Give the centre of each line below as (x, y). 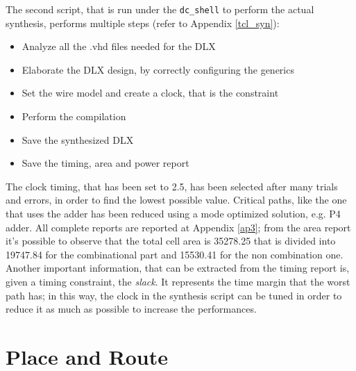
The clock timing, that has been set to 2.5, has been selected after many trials (172, 186)
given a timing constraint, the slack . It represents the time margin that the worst (178, 281)
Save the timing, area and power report (105, 163)
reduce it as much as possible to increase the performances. (131, 309)
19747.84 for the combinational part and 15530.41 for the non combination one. (175, 254)
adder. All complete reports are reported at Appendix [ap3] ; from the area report (178, 227)
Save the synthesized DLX (78, 139)
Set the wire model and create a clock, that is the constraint (150, 93)
